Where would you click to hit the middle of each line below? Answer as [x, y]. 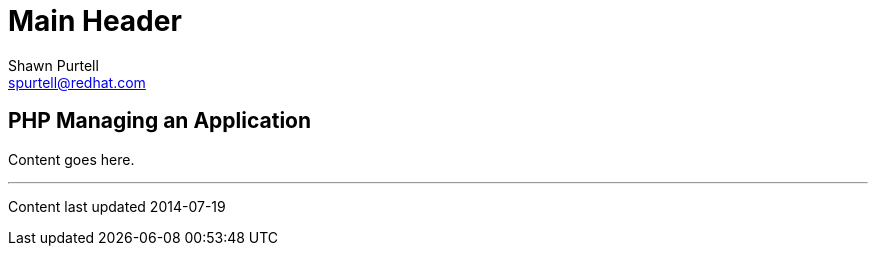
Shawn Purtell [53, 65]
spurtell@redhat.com [77, 82]
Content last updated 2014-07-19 [117, 206]
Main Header [95, 21]
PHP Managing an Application [160, 121]
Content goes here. [71, 159]
